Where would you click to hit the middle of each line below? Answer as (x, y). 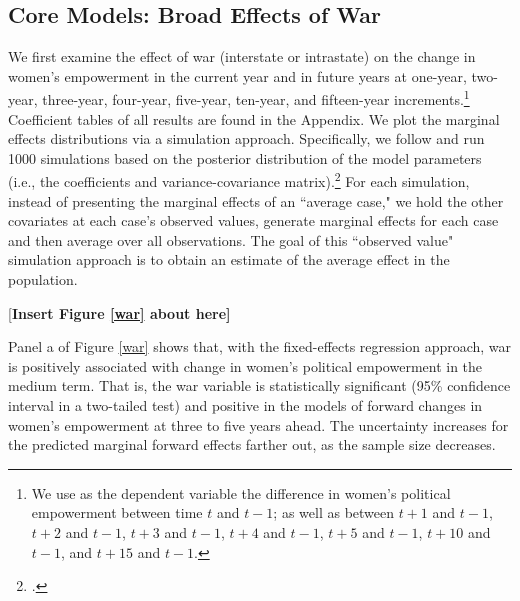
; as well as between (334, 512)
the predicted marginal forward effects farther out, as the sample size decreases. (252, 444)
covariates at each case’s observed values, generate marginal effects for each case (253, 220)
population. (43, 279)
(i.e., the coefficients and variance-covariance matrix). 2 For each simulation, (239, 180)
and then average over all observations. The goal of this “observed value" (231, 239)
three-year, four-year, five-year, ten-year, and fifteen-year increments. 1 (256, 98)
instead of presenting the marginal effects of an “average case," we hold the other (256, 200)
